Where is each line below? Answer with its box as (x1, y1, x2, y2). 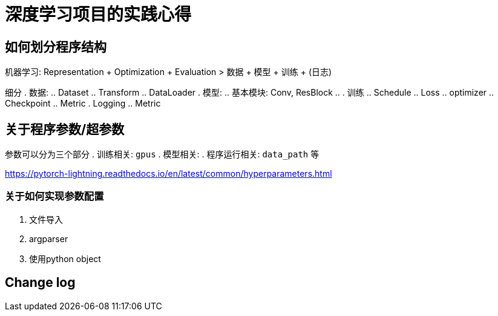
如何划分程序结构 (5, 39, 106, 54)
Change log (5, 275, 76, 291)
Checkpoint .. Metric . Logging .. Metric (5, 98, 161, 109)
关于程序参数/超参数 (5, 121, 125, 137)
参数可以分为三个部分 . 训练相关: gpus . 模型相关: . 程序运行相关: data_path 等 (5, 149, 319, 160)
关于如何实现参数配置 (5, 190, 104, 203)
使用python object (29, 253, 101, 264)
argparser (29, 233, 68, 244)
